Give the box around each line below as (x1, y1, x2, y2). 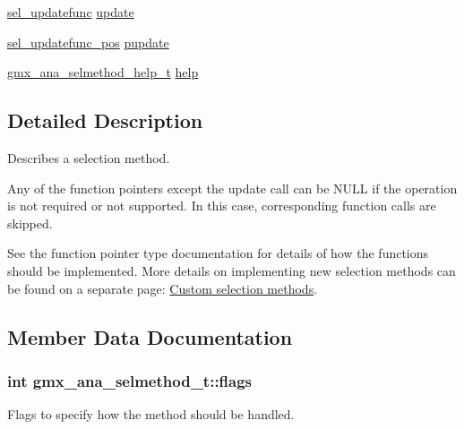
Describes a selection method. (7, 148, 170, 167)
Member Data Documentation (7, 322, 293, 350)
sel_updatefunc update (7, 3, 134, 21)
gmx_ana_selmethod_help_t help (7, 63, 199, 82)
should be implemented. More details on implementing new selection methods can (7, 261, 456, 279)
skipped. (7, 213, 53, 232)
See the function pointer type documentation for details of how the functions (7, 244, 429, 262)
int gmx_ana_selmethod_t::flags (7, 369, 253, 391)
